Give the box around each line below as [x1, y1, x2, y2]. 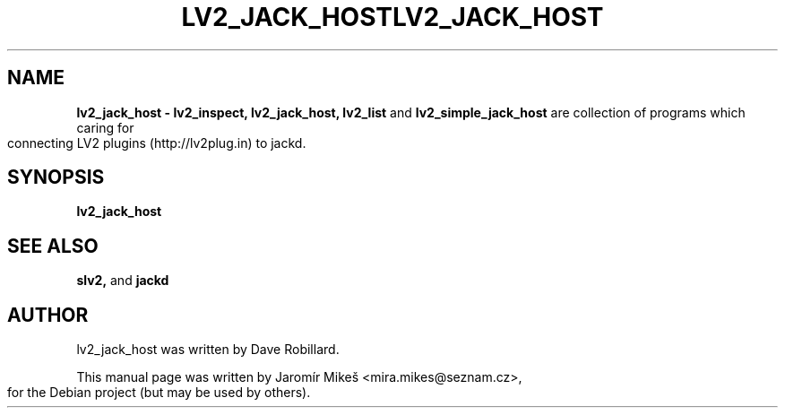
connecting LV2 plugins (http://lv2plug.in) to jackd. [7, 134, 306, 151]
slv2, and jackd [76, 272, 169, 289]
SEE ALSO [7, 234, 99, 257]
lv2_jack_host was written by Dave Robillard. [76, 342, 340, 358]
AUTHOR [7, 303, 89, 326]
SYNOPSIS [7, 166, 105, 189]
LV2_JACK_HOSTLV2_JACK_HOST [181, 2, 604, 32]
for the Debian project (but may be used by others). [7, 385, 311, 401]
